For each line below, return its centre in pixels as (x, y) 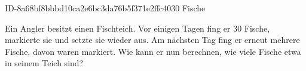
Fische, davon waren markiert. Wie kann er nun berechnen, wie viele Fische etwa (153, 51)
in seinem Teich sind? (44, 63)
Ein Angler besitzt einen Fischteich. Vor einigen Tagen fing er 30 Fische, (137, 28)
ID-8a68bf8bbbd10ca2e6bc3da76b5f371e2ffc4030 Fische (105, 8)
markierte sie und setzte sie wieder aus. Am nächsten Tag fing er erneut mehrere (152, 40)
